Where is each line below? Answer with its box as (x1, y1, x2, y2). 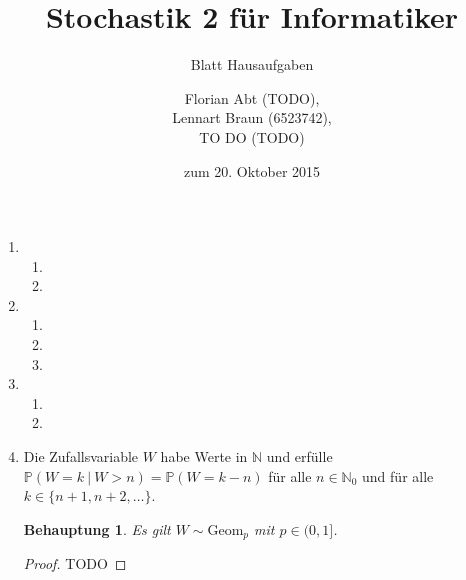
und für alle (362, 465, 434, 486)
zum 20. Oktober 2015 (183, 160, 321, 181)
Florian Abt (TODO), (184, 87, 320, 108)
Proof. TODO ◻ (23, 553, 127, 574)
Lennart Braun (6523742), (172, 107, 332, 128)
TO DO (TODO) (199, 126, 305, 147)
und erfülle (266, 446, 333, 467)
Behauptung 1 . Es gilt (23, 518, 171, 539)
